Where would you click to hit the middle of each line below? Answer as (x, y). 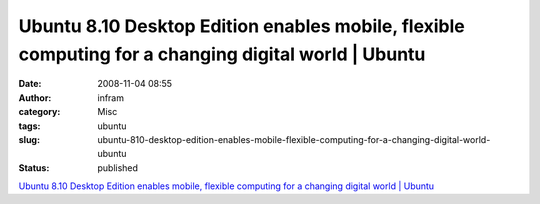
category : (39, 112)
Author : (35, 97)
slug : (29, 139)
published (118, 167)
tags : (29, 126)
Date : (30, 84)
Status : (34, 167)
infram (111, 97)
